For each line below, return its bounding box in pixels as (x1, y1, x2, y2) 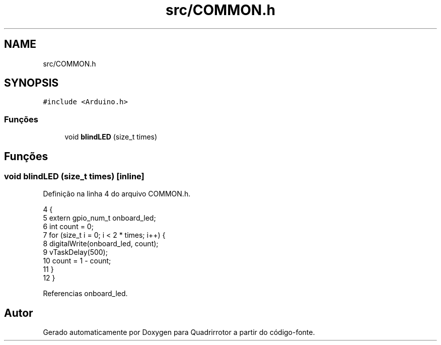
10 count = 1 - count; (43, 256, 111, 265)
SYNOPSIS (4, 77, 59, 90)
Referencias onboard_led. (43, 289, 128, 298)
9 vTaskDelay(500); (43, 248, 108, 257)
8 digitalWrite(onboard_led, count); (43, 239, 159, 248)
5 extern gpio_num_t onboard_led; (43, 214, 156, 223)
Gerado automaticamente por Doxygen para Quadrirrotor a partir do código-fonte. (43, 328, 315, 337)
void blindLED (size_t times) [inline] (4, 171, 144, 182)
